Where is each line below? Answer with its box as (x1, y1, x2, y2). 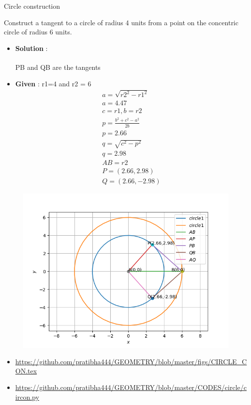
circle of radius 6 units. (4, 27, 72, 37)
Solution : (15, 43, 48, 53)
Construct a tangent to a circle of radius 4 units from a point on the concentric (4, 17, 238, 27)
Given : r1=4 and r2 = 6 (15, 78, 91, 88)
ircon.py (15, 391, 39, 402)
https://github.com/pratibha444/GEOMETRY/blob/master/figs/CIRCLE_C (15, 356, 247, 366)
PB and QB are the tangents (15, 62, 101, 72)
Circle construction (4, 1, 60, 11)
